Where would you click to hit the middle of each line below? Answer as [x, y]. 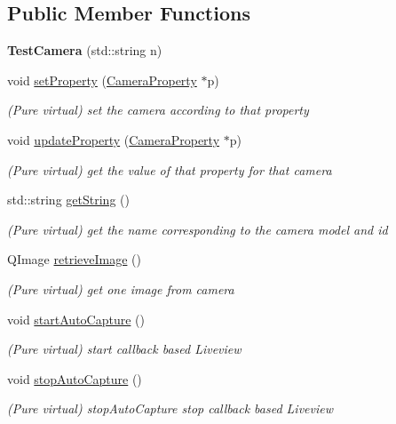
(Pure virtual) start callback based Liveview [124, 349]
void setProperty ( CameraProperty [102, 80]
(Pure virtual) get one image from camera [121, 288]
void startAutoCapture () [76, 319]
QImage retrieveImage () [74, 259]
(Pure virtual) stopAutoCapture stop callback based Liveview [170, 408]
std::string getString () [68, 200]
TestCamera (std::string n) [85, 50]
